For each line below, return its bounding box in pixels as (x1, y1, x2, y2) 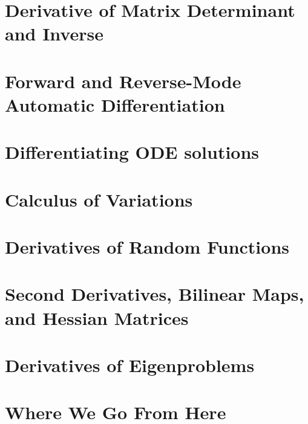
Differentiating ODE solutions (5, 140, 260, 164)
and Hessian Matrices (5, 305, 189, 330)
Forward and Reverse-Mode (5, 68, 241, 93)
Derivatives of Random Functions (5, 234, 289, 259)
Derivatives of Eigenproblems (5, 353, 255, 377)
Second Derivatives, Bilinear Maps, (5, 281, 304, 306)
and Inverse (5, 21, 103, 46)
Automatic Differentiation (5, 92, 225, 117)
